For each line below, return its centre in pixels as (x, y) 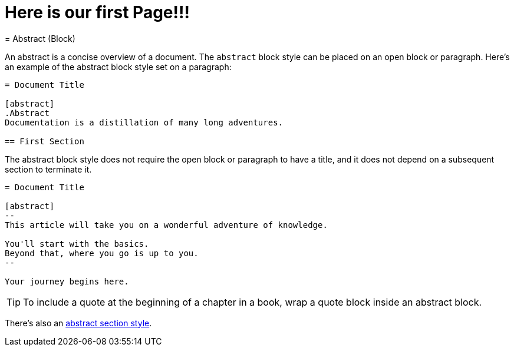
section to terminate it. (48, 169)
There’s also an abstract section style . (78, 323)
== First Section (45, 141)
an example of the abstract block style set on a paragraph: (118, 67)
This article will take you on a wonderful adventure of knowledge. (166, 225)
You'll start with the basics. (77, 244)
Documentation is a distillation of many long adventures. (144, 122)
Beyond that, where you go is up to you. (102, 253)
